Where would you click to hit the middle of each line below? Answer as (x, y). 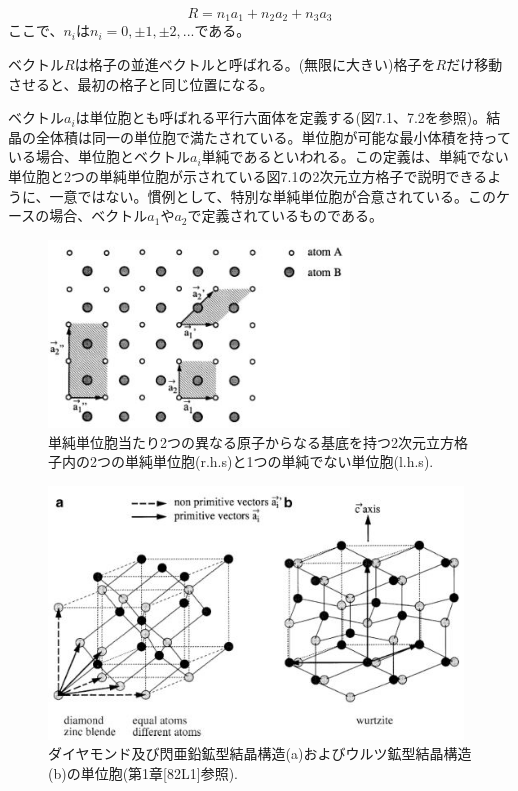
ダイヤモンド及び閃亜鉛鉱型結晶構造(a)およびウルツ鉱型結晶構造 (260, 753)
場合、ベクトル (98, 215)
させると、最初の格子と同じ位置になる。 (141, 83)
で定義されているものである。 (285, 215)
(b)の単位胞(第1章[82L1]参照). (143, 772)
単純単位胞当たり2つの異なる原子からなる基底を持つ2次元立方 (251, 441)
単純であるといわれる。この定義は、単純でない (355, 156)
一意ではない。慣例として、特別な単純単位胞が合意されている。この (273, 195)
